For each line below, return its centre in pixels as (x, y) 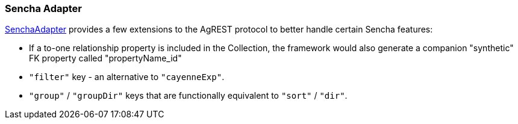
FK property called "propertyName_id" (105, 58)
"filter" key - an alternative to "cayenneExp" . (127, 77)
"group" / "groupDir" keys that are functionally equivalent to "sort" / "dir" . (188, 96)
